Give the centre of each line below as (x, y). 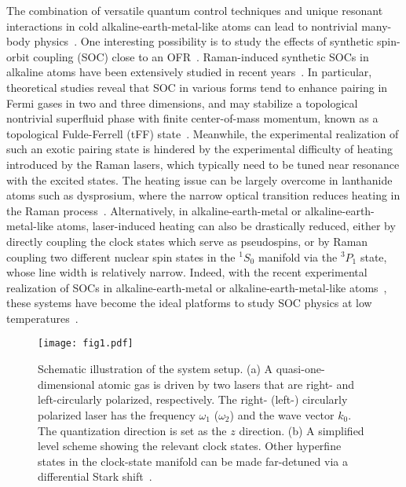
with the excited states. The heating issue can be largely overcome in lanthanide (199, 179)
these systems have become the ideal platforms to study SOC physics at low (189, 303)
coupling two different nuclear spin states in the (121, 256)
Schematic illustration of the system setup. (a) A (155, 369)
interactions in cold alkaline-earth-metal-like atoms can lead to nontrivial (182, 26)
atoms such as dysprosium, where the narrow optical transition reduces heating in (203, 195)
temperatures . (42, 318)
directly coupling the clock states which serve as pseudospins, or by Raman (187, 241)
